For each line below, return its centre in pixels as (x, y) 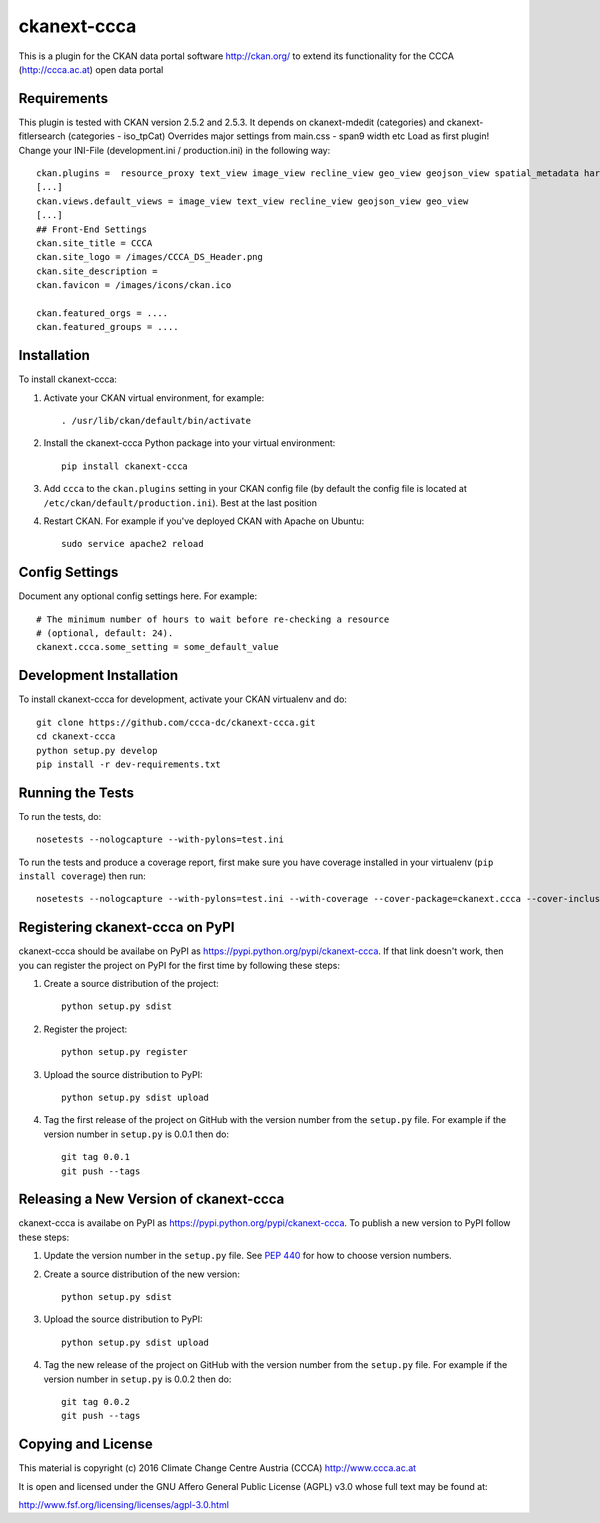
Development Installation (98, 675)
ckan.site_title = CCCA (94, 243)
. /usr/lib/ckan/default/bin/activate (156, 420)
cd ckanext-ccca (76, 736)
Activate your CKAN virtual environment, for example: (154, 397)
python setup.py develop (97, 750)
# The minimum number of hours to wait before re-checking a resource (213, 619)
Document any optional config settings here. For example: (138, 596)
